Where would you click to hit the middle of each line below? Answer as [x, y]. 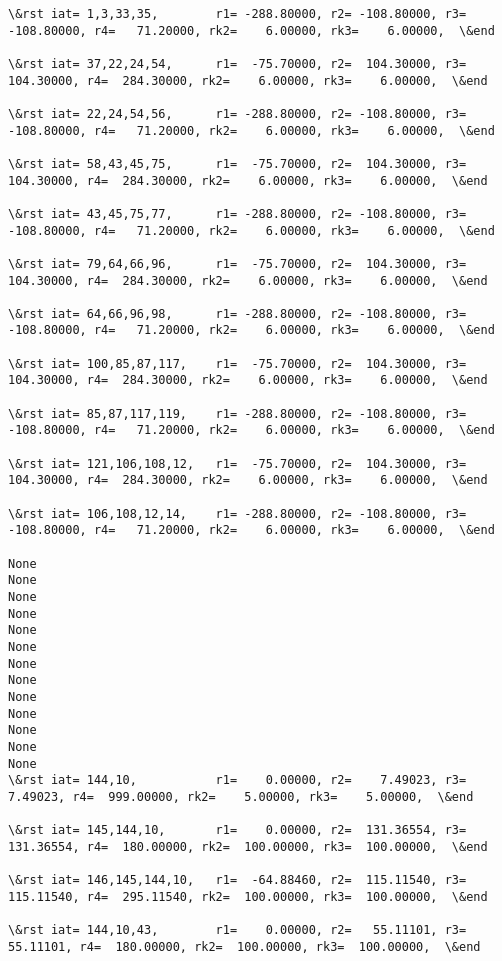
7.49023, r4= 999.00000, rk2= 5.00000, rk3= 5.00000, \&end [241, 796]
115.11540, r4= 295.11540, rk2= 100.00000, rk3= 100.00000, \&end [248, 896]
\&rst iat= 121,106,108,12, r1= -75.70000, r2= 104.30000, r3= [237, 463]
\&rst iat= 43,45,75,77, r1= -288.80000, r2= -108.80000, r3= [237, 213]
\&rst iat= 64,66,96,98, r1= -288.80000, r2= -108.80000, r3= [237, 313]
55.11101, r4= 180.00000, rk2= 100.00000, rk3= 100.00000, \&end [244, 946]
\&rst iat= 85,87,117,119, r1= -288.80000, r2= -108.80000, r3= [237, 413]
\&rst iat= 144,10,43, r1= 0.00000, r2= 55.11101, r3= [237, 930]
